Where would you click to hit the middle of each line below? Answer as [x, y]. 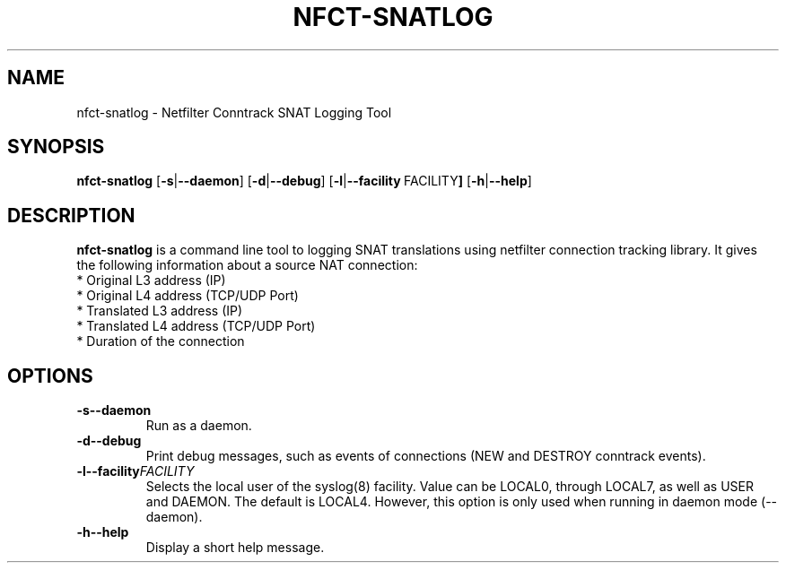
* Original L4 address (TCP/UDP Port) [188, 296]
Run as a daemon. [199, 426]
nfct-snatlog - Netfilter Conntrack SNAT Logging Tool [234, 112]
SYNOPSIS [56, 147]
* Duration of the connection [161, 341]
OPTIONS [50, 376]
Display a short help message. [235, 548]
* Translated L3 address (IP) [160, 311]
